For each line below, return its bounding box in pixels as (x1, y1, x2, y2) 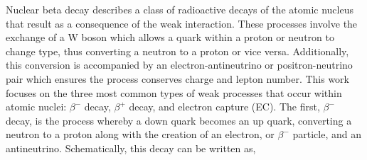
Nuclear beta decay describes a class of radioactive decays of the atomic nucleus (6, 2, 353, 16)
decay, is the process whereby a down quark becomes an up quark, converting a (6, 113, 352, 127)
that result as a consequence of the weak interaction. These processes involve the (6, 16, 358, 30)
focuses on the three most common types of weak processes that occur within (6, 85, 342, 100)
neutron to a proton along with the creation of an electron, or (6, 127, 275, 142)
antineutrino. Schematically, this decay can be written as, (6, 140, 256, 155)
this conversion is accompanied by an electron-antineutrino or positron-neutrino (6, 57, 353, 72)
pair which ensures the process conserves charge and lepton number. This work (6, 71, 349, 86)
